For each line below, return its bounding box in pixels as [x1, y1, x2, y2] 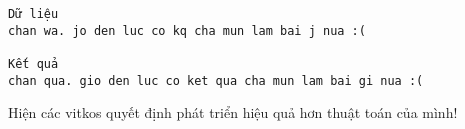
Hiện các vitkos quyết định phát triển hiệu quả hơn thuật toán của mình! [8, 102, 458, 123]
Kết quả [8, 56, 59, 71]
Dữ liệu [8, 7, 59, 21]
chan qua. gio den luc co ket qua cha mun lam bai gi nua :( [8, 73, 424, 88]
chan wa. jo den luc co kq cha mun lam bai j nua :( [8, 23, 366, 38]
